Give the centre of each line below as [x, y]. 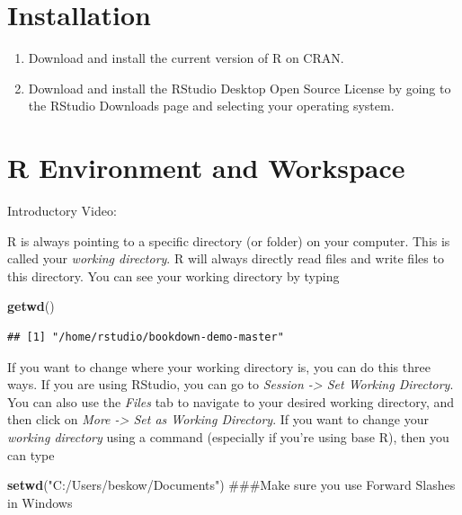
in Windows [40, 502]
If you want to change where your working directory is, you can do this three [219, 366]
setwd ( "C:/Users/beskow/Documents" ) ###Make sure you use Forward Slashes [231, 485]
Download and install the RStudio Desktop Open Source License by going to [240, 88]
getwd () [31, 306]
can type [31, 454]
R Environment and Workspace [206, 168]
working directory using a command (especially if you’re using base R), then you [228, 436]
